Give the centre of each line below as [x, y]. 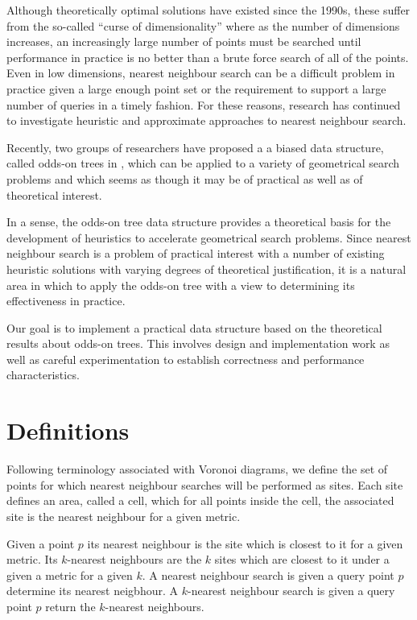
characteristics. [43, 375]
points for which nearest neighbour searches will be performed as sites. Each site [205, 484]
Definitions [68, 430]
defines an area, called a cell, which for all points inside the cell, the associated [200, 500]
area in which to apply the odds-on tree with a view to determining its [181, 285]
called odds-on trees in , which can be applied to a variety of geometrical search [203, 163]
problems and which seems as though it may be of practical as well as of [185, 178]
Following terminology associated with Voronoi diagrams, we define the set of [197, 469]
